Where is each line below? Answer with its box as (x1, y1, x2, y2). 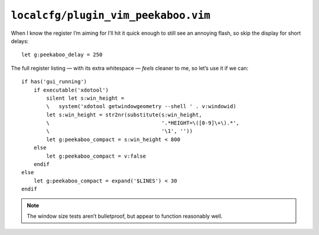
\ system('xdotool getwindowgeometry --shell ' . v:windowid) (46, 103, 236, 110)
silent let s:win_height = (46, 94, 125, 102)
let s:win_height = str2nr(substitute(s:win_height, (46, 111, 202, 118)
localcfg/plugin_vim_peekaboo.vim (11, 9, 211, 22)
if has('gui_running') (21, 79, 87, 85)
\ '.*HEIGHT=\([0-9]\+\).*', (46, 120, 240, 126)
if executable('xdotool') (33, 86, 109, 93)
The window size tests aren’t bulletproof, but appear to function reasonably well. (27, 213, 223, 220)
